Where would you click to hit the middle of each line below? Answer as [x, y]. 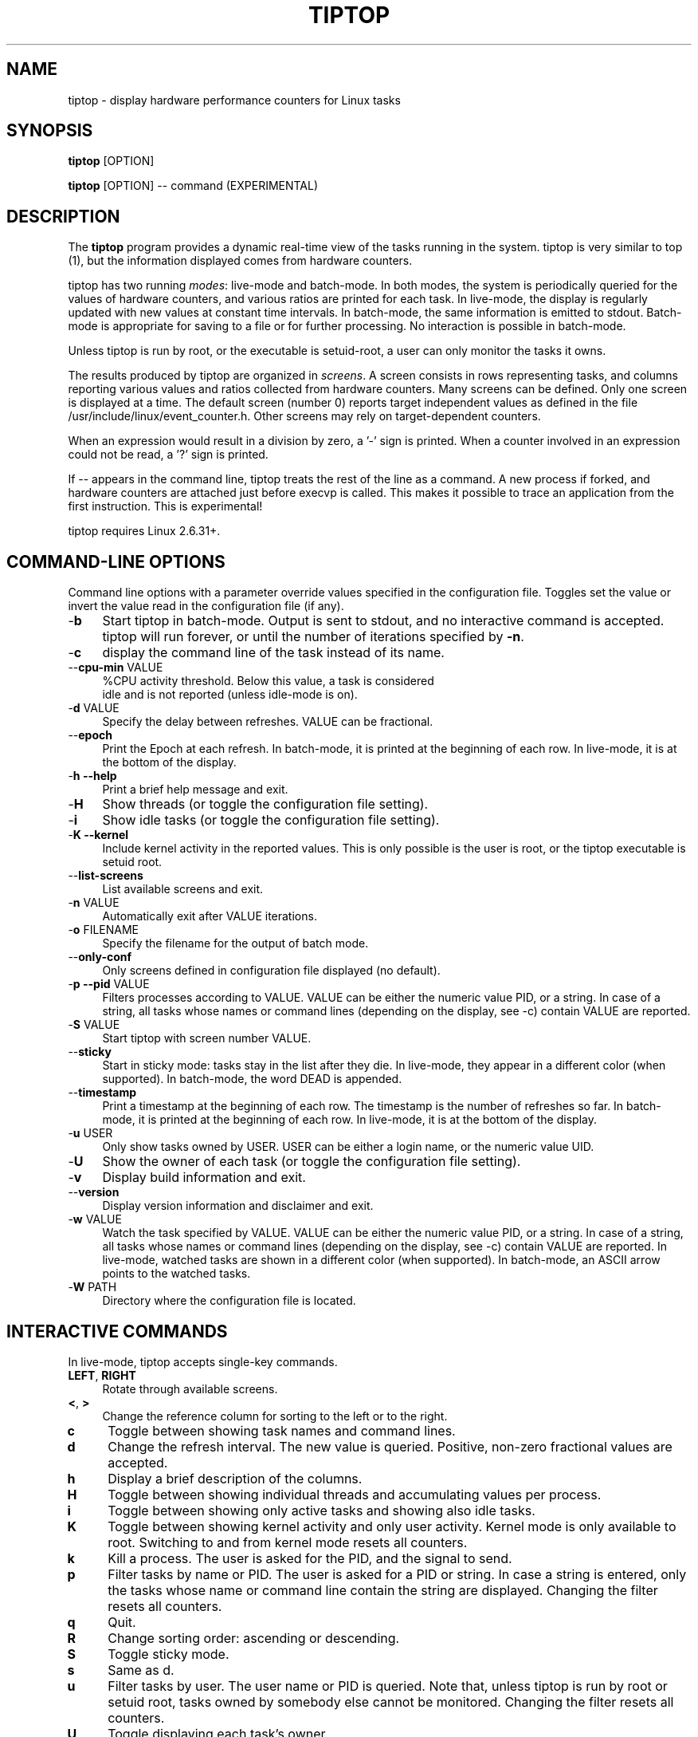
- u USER [90, 1133]
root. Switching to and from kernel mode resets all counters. [288, 1542]
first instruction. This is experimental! [165, 506]
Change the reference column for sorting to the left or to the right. [275, 1416]
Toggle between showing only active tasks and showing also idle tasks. [322, 1510]
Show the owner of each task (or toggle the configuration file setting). [312, 1162]
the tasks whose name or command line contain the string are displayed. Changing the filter [383, 1590]
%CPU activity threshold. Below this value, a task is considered [268, 681]
